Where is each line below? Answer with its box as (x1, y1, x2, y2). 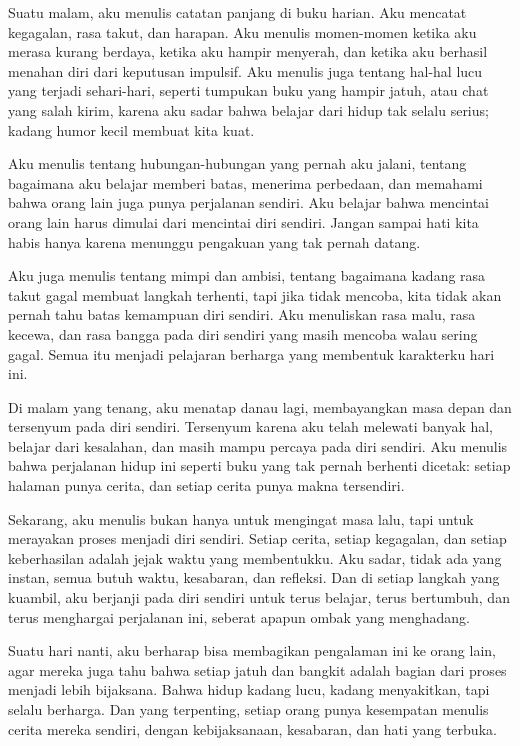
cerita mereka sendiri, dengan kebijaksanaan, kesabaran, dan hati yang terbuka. (8, 718, 497, 739)
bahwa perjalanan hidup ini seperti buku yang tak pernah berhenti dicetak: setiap (8, 455, 511, 476)
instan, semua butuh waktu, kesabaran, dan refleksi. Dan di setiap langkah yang (8, 567, 500, 588)
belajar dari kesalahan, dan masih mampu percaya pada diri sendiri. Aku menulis (8, 435, 508, 456)
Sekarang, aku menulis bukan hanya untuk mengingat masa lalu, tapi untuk (8, 508, 474, 529)
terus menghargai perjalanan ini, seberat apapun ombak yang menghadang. (8, 606, 470, 627)
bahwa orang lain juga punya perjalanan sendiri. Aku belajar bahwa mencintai (8, 192, 489, 213)
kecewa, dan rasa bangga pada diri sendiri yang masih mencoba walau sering (8, 323, 478, 344)
